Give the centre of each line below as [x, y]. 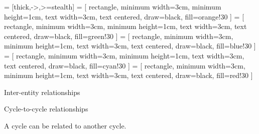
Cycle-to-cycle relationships [46, 109]
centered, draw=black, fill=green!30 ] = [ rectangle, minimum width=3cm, [119, 36]
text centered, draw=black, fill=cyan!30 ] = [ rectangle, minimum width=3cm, [125, 65]
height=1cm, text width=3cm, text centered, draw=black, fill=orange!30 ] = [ [124, 16]
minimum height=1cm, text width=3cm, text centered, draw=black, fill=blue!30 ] [130, 46]
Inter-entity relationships [42, 92]
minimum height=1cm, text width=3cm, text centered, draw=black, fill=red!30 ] [128, 75]
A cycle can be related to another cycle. [65, 125]
